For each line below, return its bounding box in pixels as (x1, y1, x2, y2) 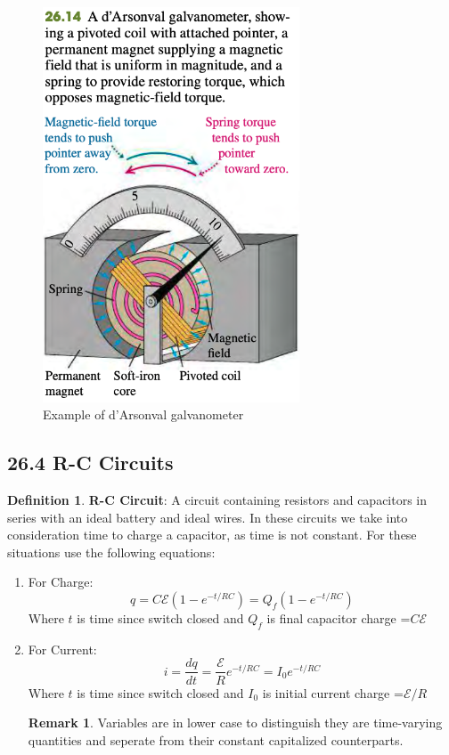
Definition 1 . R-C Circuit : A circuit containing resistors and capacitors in (7, 491, 428, 509)
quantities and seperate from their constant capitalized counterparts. (28, 730, 404, 749)
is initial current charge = (262, 683, 404, 702)
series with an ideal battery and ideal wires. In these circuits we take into (7, 507, 408, 526)
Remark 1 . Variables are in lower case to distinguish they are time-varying (28, 713, 443, 732)
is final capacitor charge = (266, 609, 411, 628)
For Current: (28, 639, 97, 658)
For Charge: (28, 572, 94, 591)
